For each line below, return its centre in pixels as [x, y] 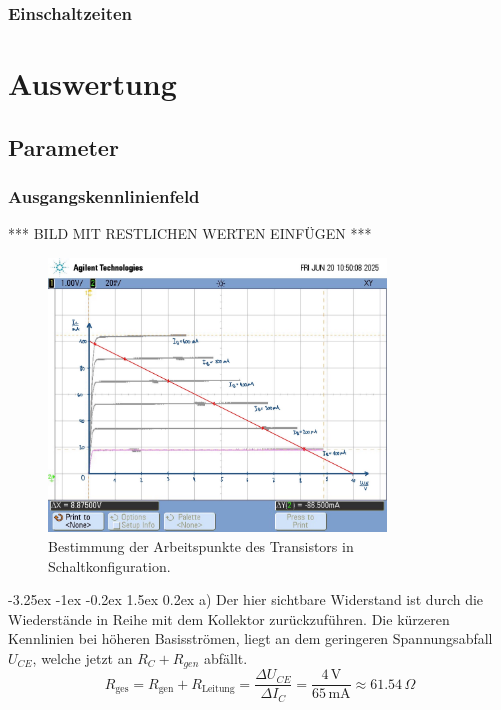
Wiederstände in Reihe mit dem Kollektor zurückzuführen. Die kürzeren [229, 618]
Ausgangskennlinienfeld [104, 195]
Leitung [218, 689]
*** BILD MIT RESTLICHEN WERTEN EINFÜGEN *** [190, 233]
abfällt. [225, 657]
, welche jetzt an [82, 657]
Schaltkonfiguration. [109, 565]
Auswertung [92, 83]
